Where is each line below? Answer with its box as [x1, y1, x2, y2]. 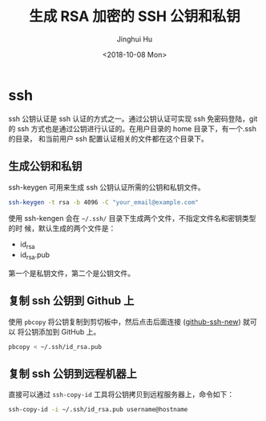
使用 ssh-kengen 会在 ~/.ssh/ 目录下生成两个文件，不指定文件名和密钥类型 [8, 214, 256, 223]
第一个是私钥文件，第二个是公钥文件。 [8, 268, 135, 278]
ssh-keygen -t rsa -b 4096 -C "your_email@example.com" [8, 198, 199, 206]
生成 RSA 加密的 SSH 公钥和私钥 [29, 7, 240, 26]
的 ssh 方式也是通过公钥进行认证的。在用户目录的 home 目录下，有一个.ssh [8, 123, 256, 133]
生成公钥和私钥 [8, 159, 83, 173]
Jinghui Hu [116, 34, 153, 44]
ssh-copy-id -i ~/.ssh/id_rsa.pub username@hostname [8, 406, 188, 414]
